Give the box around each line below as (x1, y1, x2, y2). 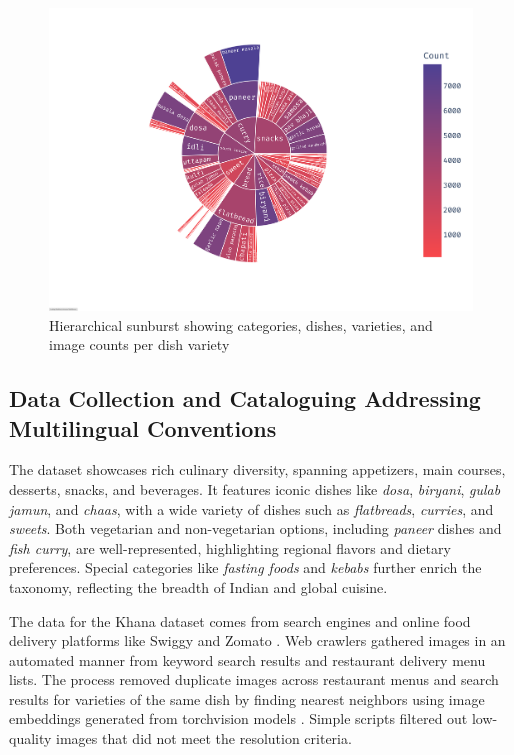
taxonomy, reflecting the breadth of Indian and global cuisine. (9, 576, 388, 597)
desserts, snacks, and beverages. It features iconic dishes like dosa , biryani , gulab (9, 478, 501, 499)
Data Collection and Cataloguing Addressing (9, 383, 481, 414)
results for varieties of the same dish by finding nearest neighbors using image (9, 688, 485, 709)
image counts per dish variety (49, 334, 230, 355)
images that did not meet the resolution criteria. (56, 728, 352, 749)
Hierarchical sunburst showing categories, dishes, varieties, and (49, 314, 433, 335)
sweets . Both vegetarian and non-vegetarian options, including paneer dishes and (9, 518, 502, 539)
